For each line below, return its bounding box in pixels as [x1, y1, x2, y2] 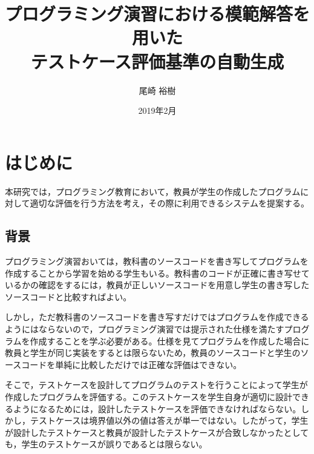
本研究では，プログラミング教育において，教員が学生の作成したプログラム [5, 185, 301, 197]
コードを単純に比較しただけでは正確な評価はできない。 [21, 358, 242, 370]
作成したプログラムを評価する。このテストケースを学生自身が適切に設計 [5, 390, 292, 403]
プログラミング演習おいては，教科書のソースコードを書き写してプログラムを [5, 255, 309, 268]
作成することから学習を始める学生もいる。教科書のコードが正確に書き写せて [5, 266, 310, 279]
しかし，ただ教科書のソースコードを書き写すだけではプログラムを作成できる [5, 311, 309, 323]
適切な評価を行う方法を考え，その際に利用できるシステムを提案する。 [30, 197, 309, 209]
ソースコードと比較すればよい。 [5, 290, 132, 303]
